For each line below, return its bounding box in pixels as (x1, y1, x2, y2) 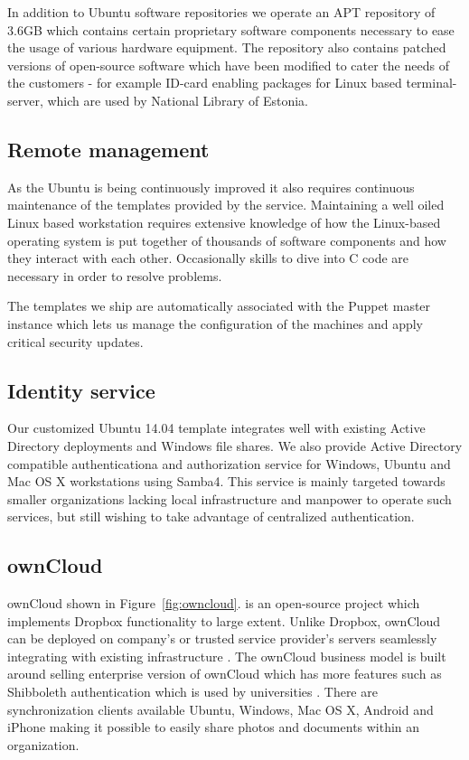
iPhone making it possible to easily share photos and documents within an (7, 718, 420, 737)
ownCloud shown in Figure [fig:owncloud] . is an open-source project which (7, 594, 420, 613)
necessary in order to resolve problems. (7, 266, 222, 285)
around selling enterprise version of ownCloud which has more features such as (7, 664, 442, 683)
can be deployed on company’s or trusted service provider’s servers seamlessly (7, 629, 437, 648)
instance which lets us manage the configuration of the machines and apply (7, 314, 424, 333)
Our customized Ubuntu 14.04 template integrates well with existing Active (7, 418, 426, 437)
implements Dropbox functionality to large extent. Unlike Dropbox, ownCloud (7, 611, 440, 630)
